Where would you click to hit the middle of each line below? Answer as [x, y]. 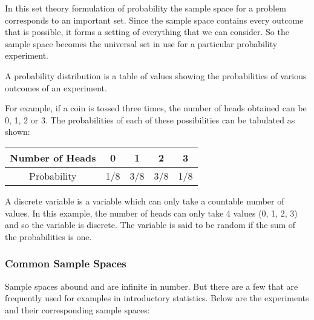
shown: [18, 132]
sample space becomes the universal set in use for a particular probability [141, 43]
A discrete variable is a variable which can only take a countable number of [145, 201]
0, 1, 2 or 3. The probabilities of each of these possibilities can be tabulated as [150, 119]
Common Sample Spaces [66, 263]
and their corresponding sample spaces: [77, 309]
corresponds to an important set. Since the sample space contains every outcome [154, 20]
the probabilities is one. [48, 236]
